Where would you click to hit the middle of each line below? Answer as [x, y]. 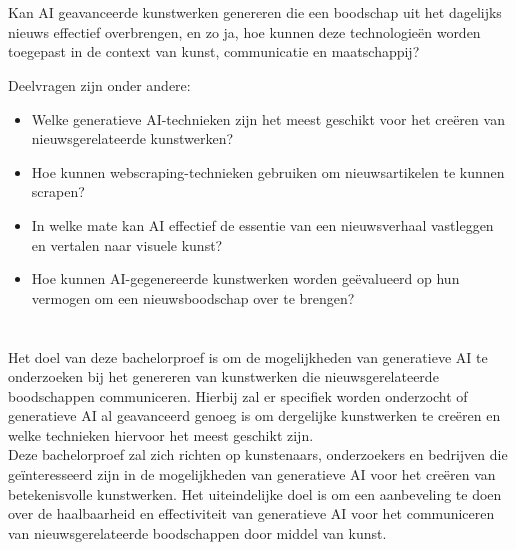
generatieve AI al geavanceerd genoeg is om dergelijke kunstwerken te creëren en [254, 415]
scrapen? [58, 191]
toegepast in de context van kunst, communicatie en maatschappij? [214, 51]
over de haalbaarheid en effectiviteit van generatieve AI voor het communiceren [251, 513]
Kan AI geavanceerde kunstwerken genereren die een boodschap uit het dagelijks [255, 12]
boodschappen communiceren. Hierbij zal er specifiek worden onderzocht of [238, 395]
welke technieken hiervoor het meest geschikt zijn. [161, 434]
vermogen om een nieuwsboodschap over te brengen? [193, 297]
